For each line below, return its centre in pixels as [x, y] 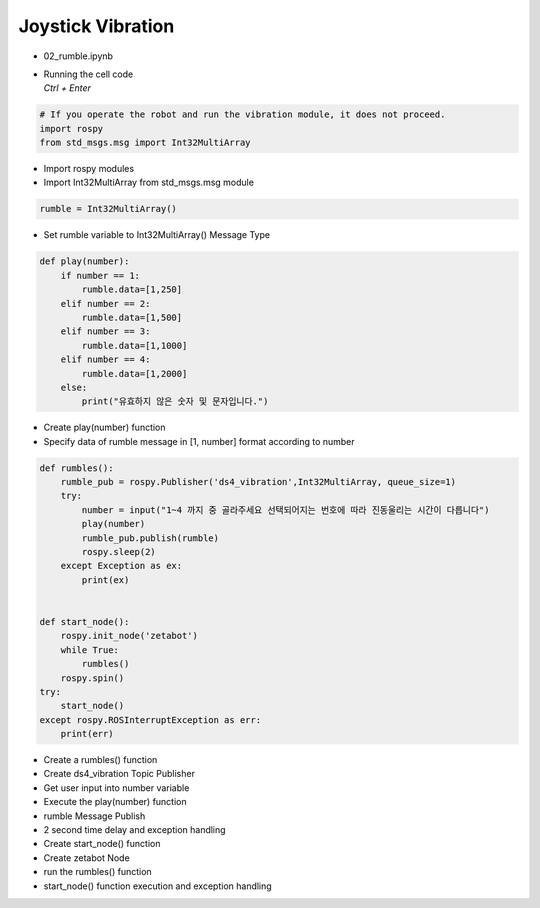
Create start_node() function [102, 844]
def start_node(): [84, 621]
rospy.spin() [92, 678]
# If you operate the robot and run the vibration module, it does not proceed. [242, 114]
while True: [90, 649]
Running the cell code [88, 74]
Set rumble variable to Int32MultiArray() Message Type [156, 235]
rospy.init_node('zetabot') [129, 636]
